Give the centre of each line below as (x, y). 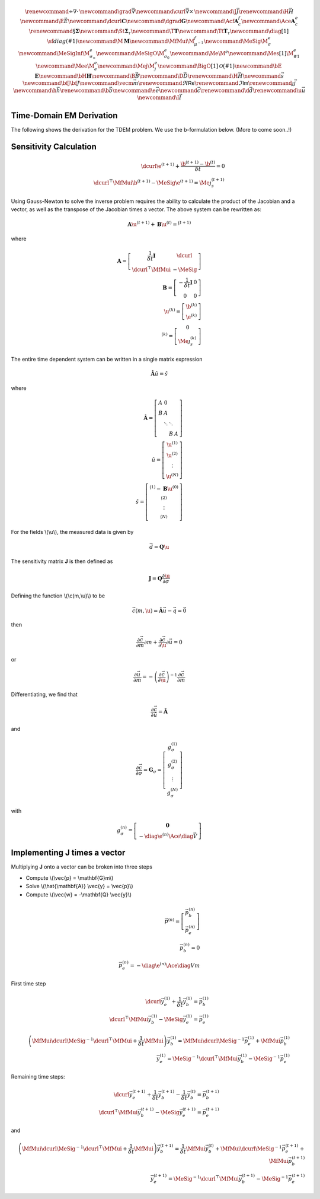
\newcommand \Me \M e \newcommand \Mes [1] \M (232, 53)
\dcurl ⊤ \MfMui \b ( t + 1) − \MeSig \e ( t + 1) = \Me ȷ (152, 182)
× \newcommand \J (213, 11)
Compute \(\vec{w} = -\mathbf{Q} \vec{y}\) (79, 894)
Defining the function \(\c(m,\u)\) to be (58, 596)
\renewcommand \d (225, 90)
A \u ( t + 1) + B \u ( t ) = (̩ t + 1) (159, 224)
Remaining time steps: (38, 1077)
